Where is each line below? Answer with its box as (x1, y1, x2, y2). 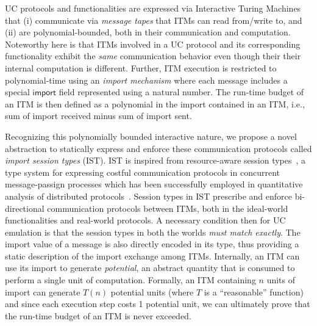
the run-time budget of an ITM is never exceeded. (5, 309, 191, 322)
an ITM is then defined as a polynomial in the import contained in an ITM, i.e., (5, 97, 305, 110)
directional (5, 201, 45, 214)
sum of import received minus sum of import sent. (5, 109, 192, 122)
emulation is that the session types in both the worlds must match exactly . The (5, 225, 301, 238)
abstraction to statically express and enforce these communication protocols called (5, 142, 312, 154)
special (5, 85, 30, 98)
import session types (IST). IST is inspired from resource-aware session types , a (5, 154, 306, 167)
